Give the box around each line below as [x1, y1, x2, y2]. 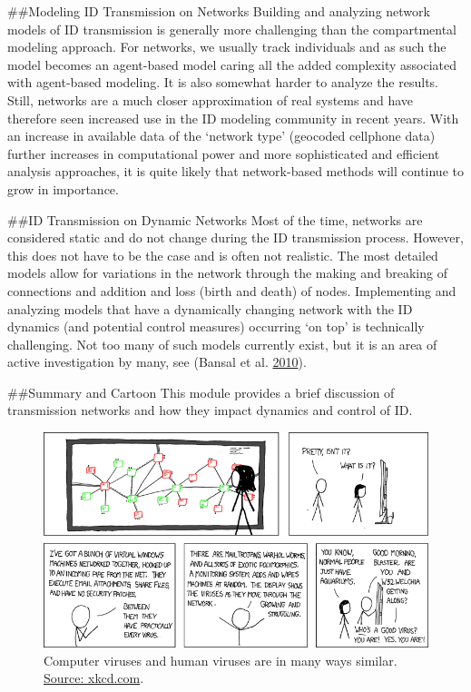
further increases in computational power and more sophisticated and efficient [7, 143, 440, 163]
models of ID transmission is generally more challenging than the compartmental [7, 19, 456, 38]
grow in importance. [7, 179, 119, 198]
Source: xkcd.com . [44, 668, 144, 687]
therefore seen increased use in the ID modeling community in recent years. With [7, 108, 459, 127]
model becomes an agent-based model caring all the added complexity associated [7, 54, 456, 74]
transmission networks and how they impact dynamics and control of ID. [7, 400, 413, 420]
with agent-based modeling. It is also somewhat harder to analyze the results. [7, 73, 438, 92]
